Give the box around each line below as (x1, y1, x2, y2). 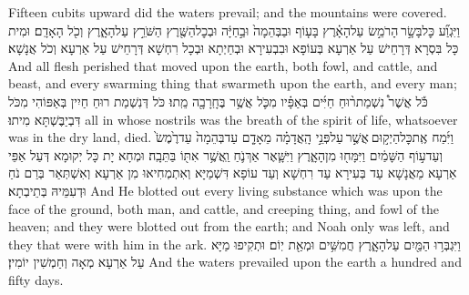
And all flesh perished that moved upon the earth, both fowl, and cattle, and (8, 56, 438, 75)
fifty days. (8, 270, 64, 289)
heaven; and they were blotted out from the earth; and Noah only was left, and (8, 217, 450, 236)
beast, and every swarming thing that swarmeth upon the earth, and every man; (8, 74, 457, 93)
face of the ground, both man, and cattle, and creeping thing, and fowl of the (8, 198, 440, 218)
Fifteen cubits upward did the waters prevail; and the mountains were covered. (8, 3, 447, 21)
